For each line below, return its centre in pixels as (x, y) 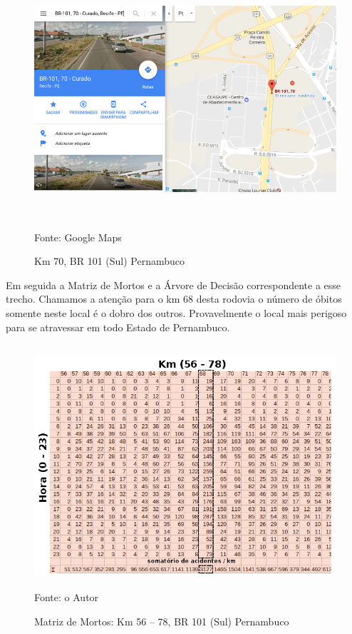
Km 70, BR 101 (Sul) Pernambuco (110, 261)
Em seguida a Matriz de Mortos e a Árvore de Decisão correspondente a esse (174, 285)
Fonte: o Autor (67, 597)
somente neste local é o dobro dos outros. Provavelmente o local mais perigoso (176, 313)
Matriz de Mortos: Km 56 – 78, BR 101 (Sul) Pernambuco (162, 621)
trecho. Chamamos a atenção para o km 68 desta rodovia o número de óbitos (174, 299)
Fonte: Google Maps (78, 237)
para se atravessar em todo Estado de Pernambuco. (118, 327)
